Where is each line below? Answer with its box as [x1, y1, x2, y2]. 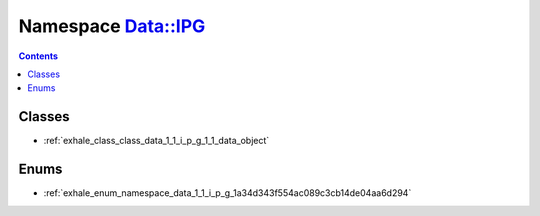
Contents [18, 50, 59, 62]
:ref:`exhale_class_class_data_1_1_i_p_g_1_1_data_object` [43, 135, 270, 147]
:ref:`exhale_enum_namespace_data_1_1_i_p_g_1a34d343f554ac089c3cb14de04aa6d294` [43, 187, 412, 199]
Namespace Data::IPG [18, 15, 206, 37]
